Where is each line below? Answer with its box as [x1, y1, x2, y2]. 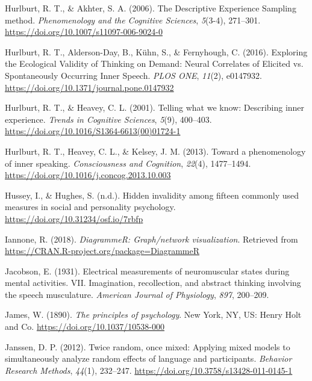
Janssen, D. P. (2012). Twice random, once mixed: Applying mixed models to [5, 340, 290, 353]
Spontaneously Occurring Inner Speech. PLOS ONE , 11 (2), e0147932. [5, 69, 262, 81]
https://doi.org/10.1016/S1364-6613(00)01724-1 [5, 125, 181, 137]
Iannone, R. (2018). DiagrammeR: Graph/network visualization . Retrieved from [5, 232, 298, 245]
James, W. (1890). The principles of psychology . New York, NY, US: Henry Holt [5, 308, 302, 321]
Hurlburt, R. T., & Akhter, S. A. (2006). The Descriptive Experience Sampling [5, 2, 296, 14]
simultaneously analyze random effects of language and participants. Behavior [5, 352, 292, 365]
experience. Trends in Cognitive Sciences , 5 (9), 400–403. [5, 113, 212, 125]
